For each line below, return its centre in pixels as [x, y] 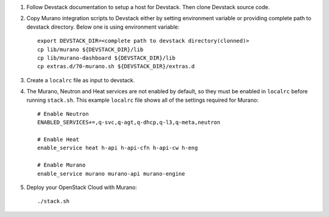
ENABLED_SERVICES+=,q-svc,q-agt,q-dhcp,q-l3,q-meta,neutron [129, 123]
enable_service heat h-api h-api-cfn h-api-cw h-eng [118, 148]
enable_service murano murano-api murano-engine [111, 173]
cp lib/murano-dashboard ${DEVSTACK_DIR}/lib [107, 58]
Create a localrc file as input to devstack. [81, 80]
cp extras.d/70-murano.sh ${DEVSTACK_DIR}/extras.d [116, 66]
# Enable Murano [62, 165]
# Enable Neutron [63, 114]
